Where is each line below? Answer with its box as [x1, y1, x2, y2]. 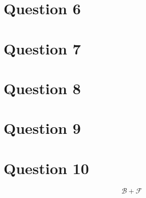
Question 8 [4, 77, 81, 98]
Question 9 [4, 118, 81, 138]
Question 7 [4, 38, 81, 59]
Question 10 [4, 157, 89, 178]
